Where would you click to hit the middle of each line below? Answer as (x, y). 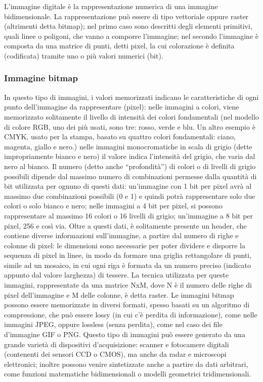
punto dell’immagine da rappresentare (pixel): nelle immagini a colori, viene (122, 107)
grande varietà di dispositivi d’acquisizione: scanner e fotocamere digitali (117, 344)
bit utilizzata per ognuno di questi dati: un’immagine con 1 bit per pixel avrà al (128, 186)
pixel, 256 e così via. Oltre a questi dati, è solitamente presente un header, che (125, 225)
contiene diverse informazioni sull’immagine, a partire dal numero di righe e (121, 235)
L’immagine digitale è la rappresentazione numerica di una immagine (111, 6)
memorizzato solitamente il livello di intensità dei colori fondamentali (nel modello (131, 116)
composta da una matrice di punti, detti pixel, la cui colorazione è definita (119, 46)
